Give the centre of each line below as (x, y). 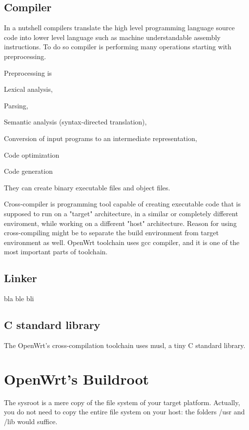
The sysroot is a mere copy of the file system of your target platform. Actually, (122, 402)
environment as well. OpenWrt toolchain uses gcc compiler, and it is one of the (122, 242)
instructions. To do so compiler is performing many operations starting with (118, 47)
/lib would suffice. (31, 421)
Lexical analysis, (28, 89)
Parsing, (16, 105)
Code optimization (32, 154)
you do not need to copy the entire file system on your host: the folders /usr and (124, 412)
